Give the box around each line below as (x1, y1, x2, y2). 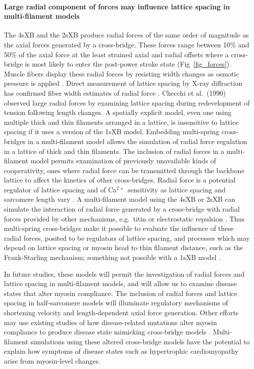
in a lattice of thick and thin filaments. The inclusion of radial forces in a (4, 146, 224, 156)
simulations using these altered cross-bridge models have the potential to (31, 336, 250, 346)
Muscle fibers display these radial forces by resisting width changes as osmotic (4, 68, 239, 78)
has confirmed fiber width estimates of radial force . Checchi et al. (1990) (4, 87, 226, 98)
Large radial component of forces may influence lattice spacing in (4, 1, 230, 11)
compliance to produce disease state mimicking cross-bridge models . (4, 327, 211, 337)
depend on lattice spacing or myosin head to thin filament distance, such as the (4, 242, 243, 253)
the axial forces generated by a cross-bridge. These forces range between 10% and (4, 39, 250, 49)
